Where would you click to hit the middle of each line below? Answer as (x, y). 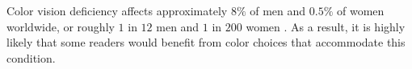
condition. (31, 57)
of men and (278, 10)
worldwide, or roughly (61, 26)
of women (360, 10)
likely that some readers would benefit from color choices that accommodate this (206, 42)
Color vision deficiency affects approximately (117, 10)
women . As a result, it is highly (326, 26)
